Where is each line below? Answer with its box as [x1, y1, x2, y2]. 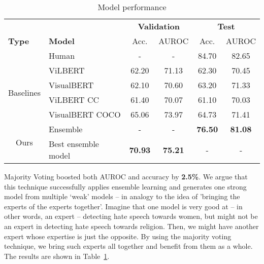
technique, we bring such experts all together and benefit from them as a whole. [4, 241, 253, 251]
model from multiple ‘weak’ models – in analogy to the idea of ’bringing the [4, 191, 240, 202]
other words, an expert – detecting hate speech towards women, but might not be [4, 211, 258, 221]
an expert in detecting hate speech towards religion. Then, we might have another [4, 220, 259, 231]
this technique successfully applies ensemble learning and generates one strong [4, 181, 247, 192]
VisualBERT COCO [48, 108, 121, 120]
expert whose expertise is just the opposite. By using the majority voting [4, 231, 232, 241]
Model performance [97, 1, 167, 13]
